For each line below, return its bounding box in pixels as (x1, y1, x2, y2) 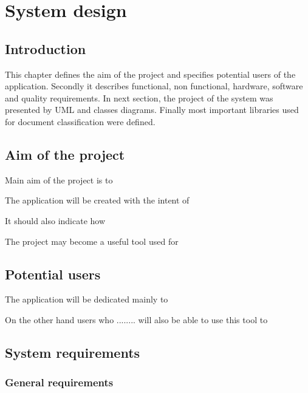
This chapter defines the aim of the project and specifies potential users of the (5, 67, 296, 80)
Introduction (5, 39, 86, 58)
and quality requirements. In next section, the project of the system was (5, 91, 273, 104)
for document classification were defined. (5, 115, 156, 128)
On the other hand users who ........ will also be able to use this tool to (5, 313, 268, 326)
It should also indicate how (5, 214, 106, 227)
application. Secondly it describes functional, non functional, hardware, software (5, 80, 303, 92)
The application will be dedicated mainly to (5, 293, 168, 306)
